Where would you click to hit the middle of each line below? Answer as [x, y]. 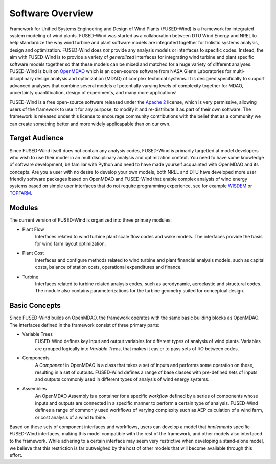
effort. [16, 455]
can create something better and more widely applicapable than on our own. [90, 124]
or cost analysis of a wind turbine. [71, 417]
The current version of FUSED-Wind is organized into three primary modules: [91, 220]
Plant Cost [33, 253]
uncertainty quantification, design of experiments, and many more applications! [93, 93]
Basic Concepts [35, 306]
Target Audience [37, 138]
